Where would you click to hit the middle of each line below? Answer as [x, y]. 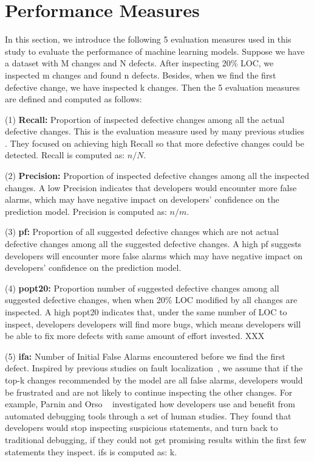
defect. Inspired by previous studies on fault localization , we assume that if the [154, 368]
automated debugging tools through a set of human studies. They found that [148, 415]
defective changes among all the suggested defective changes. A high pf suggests [153, 244]
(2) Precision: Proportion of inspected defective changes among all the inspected [157, 176]
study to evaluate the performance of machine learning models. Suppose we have [155, 51]
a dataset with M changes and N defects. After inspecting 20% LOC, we [139, 63]
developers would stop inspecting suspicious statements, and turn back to [142, 428]
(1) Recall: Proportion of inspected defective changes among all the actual [145, 119]
